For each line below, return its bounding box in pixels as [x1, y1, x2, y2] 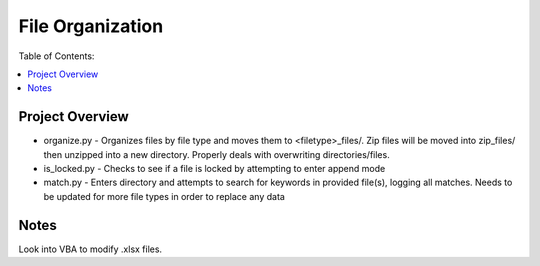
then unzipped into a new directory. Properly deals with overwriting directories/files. [43, 148, 390, 160]
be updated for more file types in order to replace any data [43, 190, 285, 202]
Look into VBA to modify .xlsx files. [18, 243, 163, 255]
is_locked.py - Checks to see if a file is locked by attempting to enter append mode [43, 163, 386, 175]
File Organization [18, 15, 164, 37]
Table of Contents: [18, 50, 95, 62]
